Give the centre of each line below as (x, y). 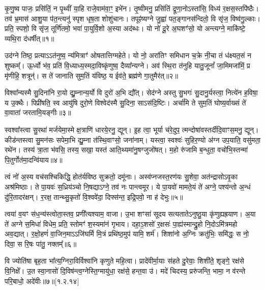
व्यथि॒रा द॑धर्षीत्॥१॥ (30, 38)
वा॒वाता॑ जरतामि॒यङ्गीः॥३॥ (38, 112)
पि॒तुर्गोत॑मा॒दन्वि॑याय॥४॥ (34, 159)
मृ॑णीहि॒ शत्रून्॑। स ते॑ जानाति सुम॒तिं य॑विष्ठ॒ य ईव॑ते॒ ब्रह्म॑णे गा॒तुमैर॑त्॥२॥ (91, 75)
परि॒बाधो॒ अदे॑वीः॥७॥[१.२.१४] (42, 281)
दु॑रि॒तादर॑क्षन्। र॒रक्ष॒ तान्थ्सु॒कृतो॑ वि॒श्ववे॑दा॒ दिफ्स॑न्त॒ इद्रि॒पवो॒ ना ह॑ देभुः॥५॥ (94, 196)
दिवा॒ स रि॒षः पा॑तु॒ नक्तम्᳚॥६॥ (41, 243)
